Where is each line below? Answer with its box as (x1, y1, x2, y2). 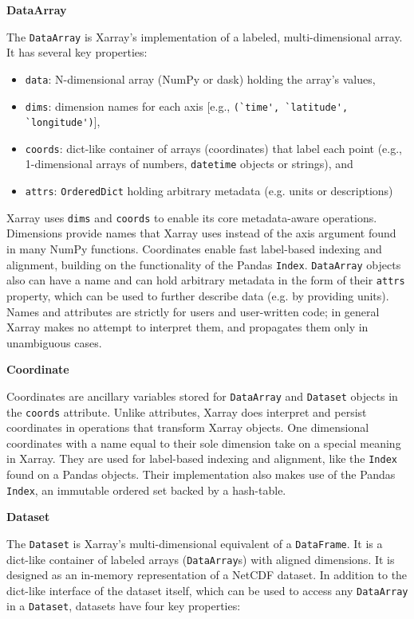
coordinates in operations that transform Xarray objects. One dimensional (6, 419, 369, 436)
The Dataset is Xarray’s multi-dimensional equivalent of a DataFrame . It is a (6, 535, 383, 551)
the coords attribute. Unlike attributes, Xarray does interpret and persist (6, 403, 367, 420)
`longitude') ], (25, 113, 101, 130)
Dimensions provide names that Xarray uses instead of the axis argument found (6, 225, 396, 241)
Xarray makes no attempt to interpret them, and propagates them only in (6, 319, 369, 335)
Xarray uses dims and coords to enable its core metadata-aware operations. (6, 209, 377, 225)
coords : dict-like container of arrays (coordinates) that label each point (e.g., (25, 139, 403, 156)
